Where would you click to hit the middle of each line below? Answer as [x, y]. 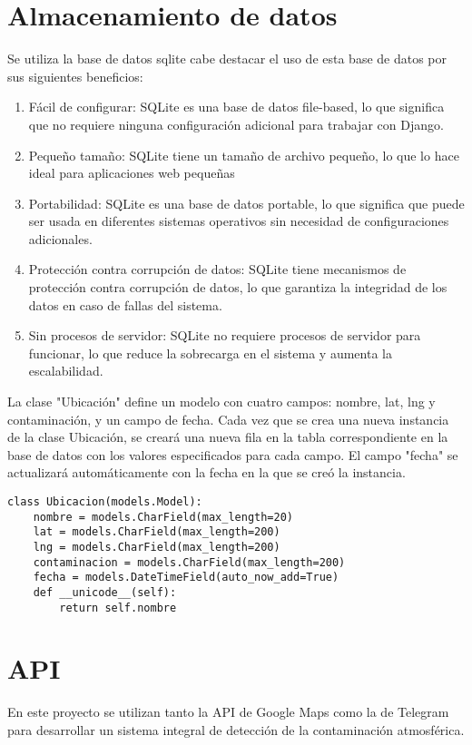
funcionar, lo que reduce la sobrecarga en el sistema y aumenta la [210, 353]
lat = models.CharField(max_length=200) [157, 532]
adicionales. [60, 238]
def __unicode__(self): [105, 592]
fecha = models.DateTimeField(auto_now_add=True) [186, 578]
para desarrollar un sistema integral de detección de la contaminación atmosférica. [236, 729]
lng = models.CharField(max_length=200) [157, 547]
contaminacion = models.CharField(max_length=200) [189, 562]
